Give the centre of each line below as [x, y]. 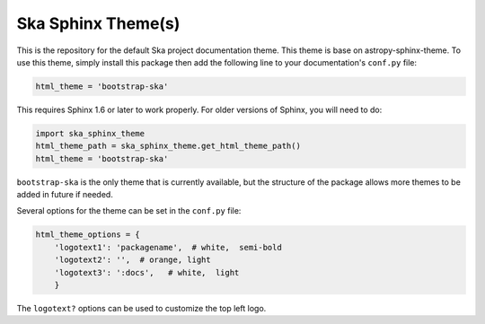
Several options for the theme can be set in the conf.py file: [129, 211]
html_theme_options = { [88, 235]
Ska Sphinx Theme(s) [98, 23]
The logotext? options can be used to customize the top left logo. [141, 308]
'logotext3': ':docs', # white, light [147, 272]
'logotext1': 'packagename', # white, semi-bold [168, 247]
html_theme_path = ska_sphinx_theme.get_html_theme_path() [168, 146]
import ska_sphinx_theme [90, 133]
